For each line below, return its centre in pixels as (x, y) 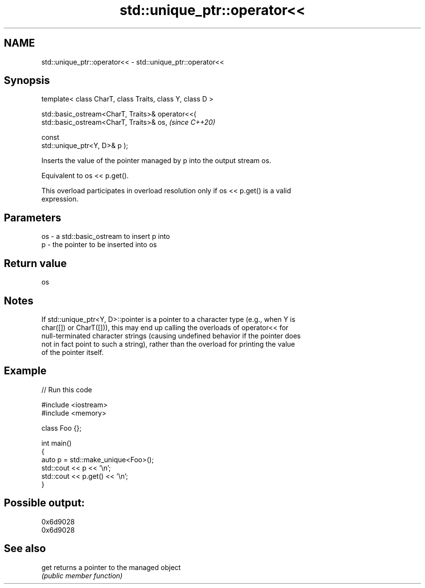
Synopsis (27, 81)
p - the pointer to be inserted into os (99, 245)
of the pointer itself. (73, 352)
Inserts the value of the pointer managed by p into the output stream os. (156, 161)
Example (25, 371)
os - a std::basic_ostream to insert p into (106, 236)
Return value (35, 263)
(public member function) (82, 575)
